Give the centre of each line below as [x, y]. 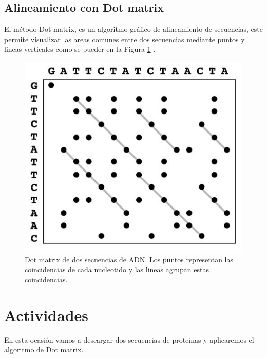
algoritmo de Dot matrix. [44, 350]
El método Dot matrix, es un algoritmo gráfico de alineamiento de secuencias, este [133, 29]
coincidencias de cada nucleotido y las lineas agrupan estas [117, 269]
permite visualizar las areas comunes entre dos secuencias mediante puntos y [125, 39]
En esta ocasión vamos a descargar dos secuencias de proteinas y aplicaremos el [129, 339]
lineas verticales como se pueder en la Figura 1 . [80, 49]
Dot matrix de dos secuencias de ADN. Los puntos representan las [129, 259]
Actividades [46, 315]
